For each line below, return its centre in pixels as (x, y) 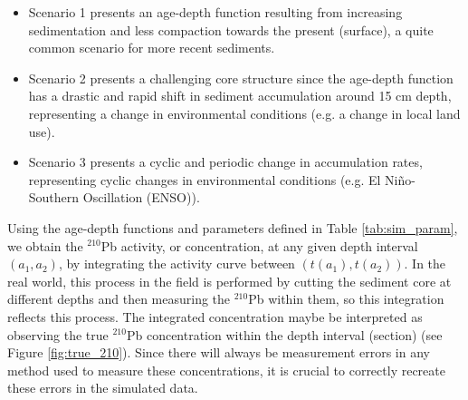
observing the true (58, 334)
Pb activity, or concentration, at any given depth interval (259, 245)
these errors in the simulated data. (103, 388)
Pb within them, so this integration (346, 299)
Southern (54, 197)
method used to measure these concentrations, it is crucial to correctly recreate (226, 370)
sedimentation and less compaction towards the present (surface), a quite (231, 29)
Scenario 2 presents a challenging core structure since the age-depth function (241, 78)
